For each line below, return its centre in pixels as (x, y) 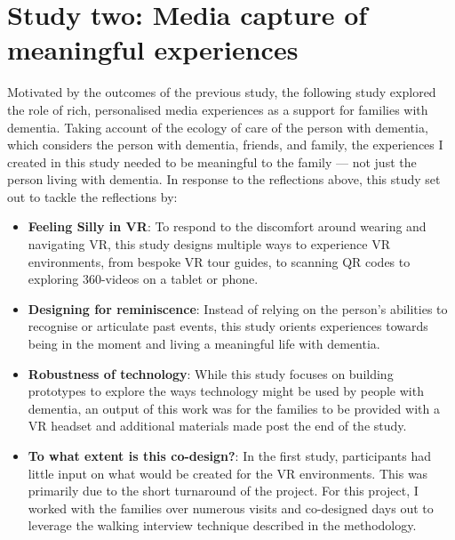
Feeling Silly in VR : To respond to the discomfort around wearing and (227, 226)
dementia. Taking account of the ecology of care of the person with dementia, (218, 127)
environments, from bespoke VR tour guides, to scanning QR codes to (219, 261)
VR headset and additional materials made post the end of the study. (217, 426)
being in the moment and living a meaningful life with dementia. (204, 344)
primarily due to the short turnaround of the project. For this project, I (223, 491)
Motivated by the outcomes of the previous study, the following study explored (222, 92)
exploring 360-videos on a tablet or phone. (143, 279)
